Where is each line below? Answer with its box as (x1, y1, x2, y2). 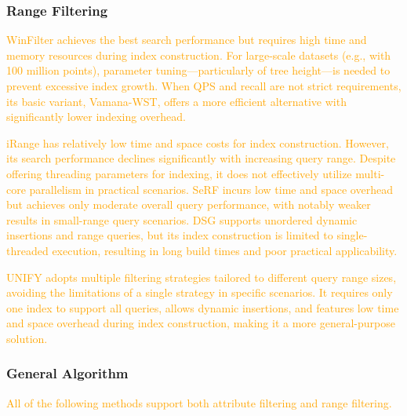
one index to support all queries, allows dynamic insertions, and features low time (6, 299, 399, 316)
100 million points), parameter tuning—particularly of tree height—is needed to (6, 62, 391, 78)
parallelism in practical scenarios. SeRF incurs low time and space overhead (29, 181, 393, 197)
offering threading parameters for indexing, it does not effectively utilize (6, 165, 352, 181)
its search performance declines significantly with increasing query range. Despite (6, 150, 396, 166)
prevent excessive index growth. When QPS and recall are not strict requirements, (6, 78, 402, 93)
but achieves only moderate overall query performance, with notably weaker (6, 196, 371, 213)
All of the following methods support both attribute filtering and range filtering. (6, 394, 392, 411)
